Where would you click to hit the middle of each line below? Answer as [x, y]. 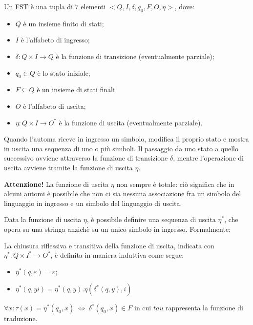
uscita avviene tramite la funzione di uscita [68, 167]
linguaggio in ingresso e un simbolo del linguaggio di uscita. [93, 203]
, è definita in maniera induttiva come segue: [117, 255]
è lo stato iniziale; [64, 72]
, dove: [184, 6]
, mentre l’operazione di [208, 158]
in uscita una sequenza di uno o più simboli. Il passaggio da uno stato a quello [121, 148]
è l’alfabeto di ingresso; [55, 40]
